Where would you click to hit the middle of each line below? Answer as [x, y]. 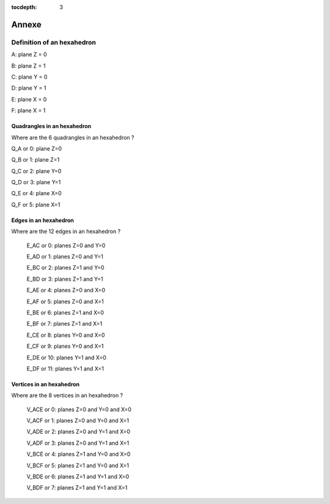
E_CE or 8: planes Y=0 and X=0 [66, 335]
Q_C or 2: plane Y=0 [36, 171]
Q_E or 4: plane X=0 [37, 193]
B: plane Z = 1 [28, 66]
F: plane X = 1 [28, 110]
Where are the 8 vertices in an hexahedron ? [67, 395]
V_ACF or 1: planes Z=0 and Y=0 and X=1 [78, 420]
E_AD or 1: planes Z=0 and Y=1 [65, 257]
